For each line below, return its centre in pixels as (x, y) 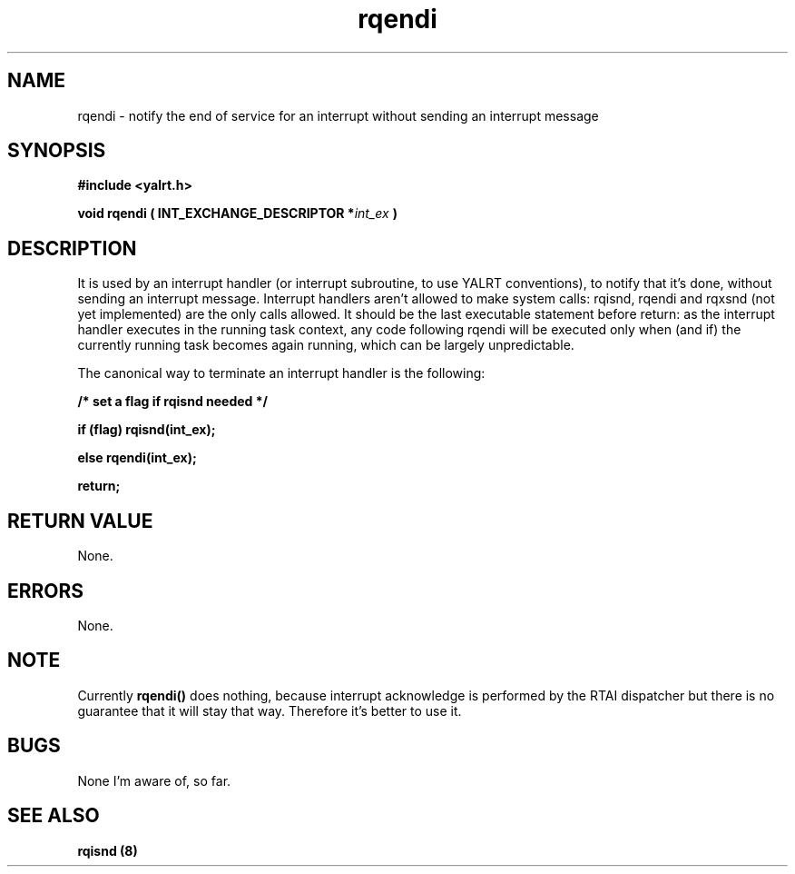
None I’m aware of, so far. (154, 780)
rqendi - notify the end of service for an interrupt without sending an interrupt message (338, 115)
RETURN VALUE (80, 521)
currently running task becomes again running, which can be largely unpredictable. (326, 345)
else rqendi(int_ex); (137, 458)
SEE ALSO (54, 816)
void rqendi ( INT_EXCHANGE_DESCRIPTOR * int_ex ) (237, 214)
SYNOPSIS (57, 151)
